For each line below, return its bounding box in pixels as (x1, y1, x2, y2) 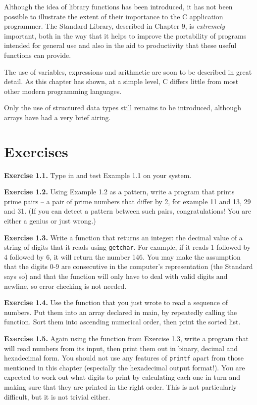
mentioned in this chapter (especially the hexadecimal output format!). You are (4, 362, 245, 372)
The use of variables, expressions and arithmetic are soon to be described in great (4, 66, 252, 77)
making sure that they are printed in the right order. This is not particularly (4, 382, 237, 392)
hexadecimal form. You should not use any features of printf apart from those (4, 353, 244, 363)
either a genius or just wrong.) (4, 216, 96, 226)
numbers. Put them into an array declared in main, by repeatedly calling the (4, 307, 237, 317)
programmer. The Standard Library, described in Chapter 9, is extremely (4, 21, 225, 31)
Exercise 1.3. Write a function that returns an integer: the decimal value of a (4, 232, 243, 242)
